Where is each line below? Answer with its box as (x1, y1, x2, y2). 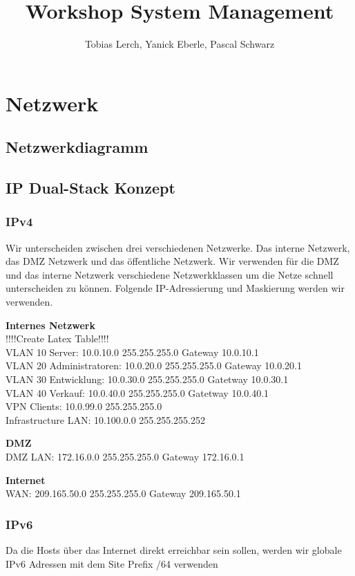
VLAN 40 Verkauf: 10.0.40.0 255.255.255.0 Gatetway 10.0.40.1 (6, 385, 269, 400)
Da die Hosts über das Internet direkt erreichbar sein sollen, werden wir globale (6, 543, 342, 557)
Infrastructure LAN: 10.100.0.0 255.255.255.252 (6, 412, 205, 427)
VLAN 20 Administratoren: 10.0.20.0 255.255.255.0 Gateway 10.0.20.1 (6, 358, 303, 373)
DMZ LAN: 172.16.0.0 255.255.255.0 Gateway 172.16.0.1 (6, 449, 244, 463)
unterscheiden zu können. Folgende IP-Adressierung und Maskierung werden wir (6, 281, 345, 295)
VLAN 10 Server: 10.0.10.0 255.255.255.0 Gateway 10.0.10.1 (6, 344, 259, 359)
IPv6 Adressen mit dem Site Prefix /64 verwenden (6, 556, 218, 570)
